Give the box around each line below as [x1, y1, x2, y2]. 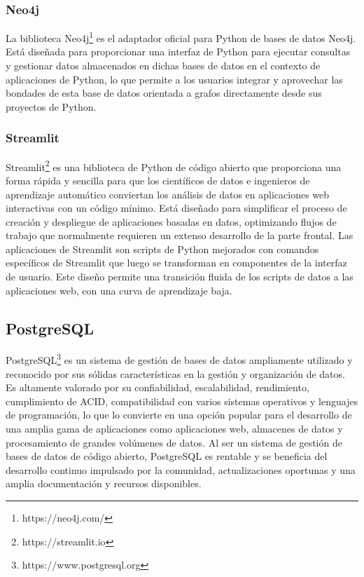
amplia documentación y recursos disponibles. [6, 476, 202, 491]
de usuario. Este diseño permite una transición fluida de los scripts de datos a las [6, 269, 353, 284]
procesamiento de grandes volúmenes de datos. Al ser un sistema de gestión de [6, 435, 342, 449]
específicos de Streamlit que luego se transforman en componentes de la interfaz [6, 255, 347, 270]
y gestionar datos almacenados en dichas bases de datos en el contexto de [6, 58, 321, 73]
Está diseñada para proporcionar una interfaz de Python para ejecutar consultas [6, 44, 351, 59]
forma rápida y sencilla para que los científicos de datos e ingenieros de [6, 172, 310, 187]
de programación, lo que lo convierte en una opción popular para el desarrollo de [6, 407, 352, 422]
